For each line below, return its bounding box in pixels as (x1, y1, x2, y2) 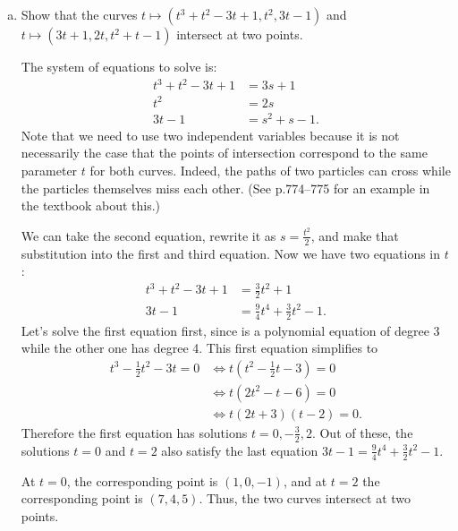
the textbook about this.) (21, 196, 161, 215)
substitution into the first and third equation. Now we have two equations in (21, 244, 441, 262)
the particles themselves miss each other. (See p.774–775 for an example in (21, 178, 430, 197)
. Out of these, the (311, 423, 413, 441)
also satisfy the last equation (161, 441, 318, 459)
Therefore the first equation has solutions (21, 423, 248, 441)
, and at (283, 471, 327, 490)
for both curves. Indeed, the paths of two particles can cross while (89, 160, 451, 179)
